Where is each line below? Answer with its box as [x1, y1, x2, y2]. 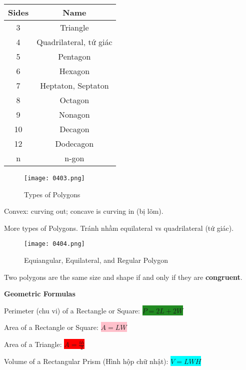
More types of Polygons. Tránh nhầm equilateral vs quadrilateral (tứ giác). [4, 222, 234, 233]
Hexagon [59, 65, 90, 77]
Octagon [59, 94, 89, 106]
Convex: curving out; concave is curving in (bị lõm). [4, 206, 163, 216]
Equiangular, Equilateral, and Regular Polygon [24, 255, 168, 265]
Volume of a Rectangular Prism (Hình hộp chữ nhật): [4, 355, 168, 366]
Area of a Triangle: [4, 339, 62, 349]
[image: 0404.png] [24, 240, 85, 248]
